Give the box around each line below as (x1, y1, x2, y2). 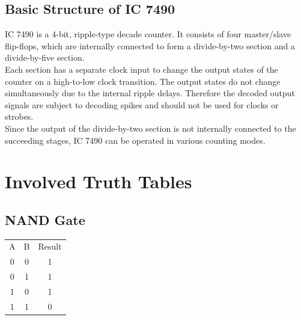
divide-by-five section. (5, 51, 85, 64)
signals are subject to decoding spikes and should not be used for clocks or (5, 98, 279, 111)
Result (38, 240, 62, 253)
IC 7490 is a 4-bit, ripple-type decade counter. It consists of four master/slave (5, 28, 291, 40)
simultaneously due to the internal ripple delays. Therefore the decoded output (5, 87, 296, 99)
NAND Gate (5, 210, 85, 229)
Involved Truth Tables (5, 169, 192, 194)
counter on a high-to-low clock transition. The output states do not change (5, 75, 281, 87)
